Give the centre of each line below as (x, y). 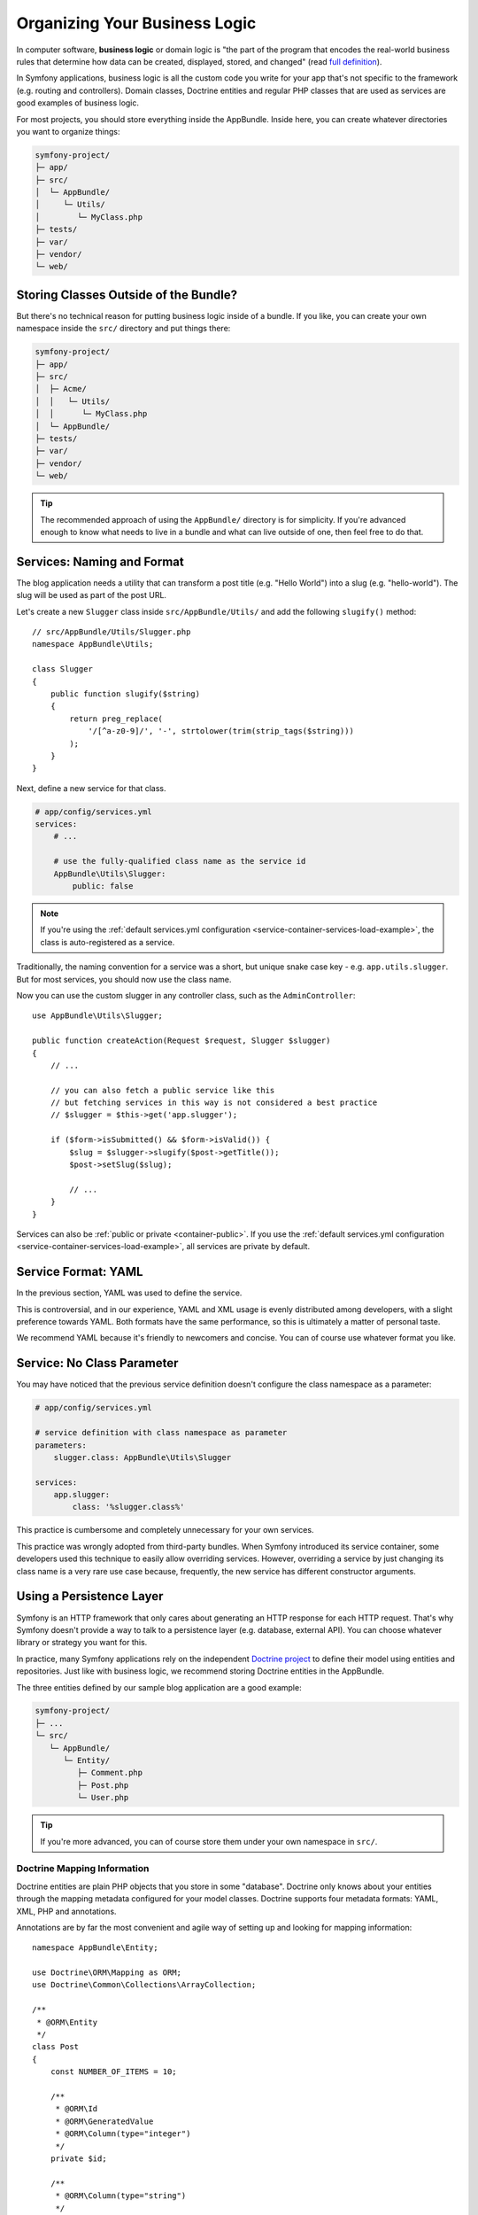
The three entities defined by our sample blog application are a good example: (159, 1687)
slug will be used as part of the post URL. (92, 595)
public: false (103, 886)
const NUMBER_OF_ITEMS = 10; (113, 2072)
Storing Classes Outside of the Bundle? (127, 295)
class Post (56, 2047)
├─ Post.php (103, 1785)
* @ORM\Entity (67, 2022)
